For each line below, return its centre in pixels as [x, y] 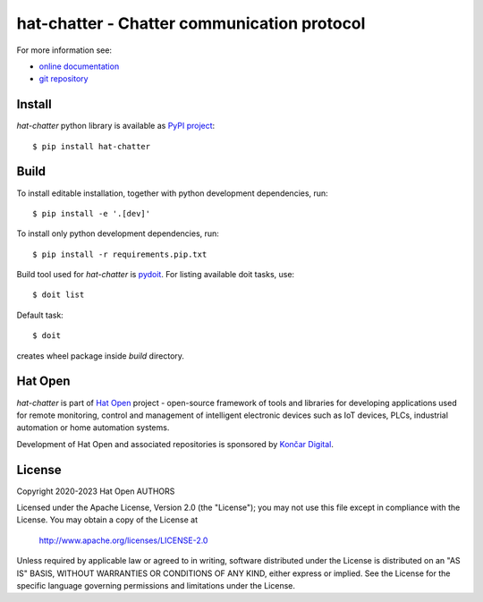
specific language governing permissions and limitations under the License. [156, 585]
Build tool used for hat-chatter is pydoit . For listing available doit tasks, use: [156, 275]
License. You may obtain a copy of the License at [107, 520]
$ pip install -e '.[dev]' [92, 213]
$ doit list [59, 295]
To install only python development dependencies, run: [118, 233]
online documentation [79, 66]
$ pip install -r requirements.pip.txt [120, 254]
